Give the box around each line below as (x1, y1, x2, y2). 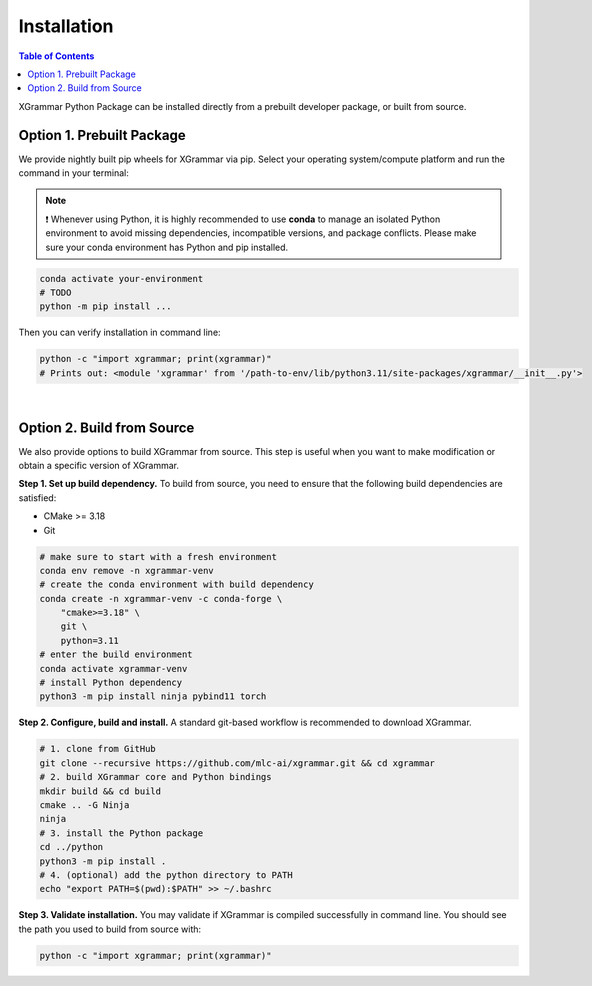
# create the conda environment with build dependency (39, 579, 314, 590)
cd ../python (39, 841, 104, 853)
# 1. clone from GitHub (39, 743, 157, 755)
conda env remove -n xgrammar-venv (39, 565, 214, 576)
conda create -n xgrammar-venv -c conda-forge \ (39, 593, 283, 604)
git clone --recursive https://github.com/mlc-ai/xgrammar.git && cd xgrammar (39, 757, 435, 769)
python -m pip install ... (39, 301, 172, 312)
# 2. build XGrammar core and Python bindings (39, 771, 272, 783)
